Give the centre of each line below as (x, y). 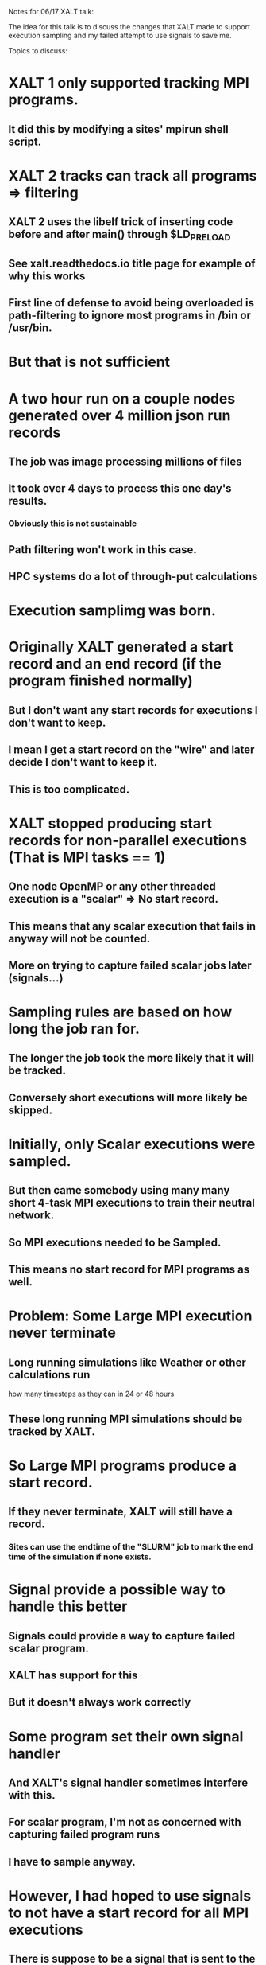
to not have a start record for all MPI (129, 1913)
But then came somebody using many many (119, 1190)
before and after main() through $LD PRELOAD (120, 236)
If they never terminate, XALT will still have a (120, 1512)
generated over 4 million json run (120, 415)
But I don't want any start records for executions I (133, 710)
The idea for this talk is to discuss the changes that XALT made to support (129, 27)
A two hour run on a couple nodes (122, 398)
